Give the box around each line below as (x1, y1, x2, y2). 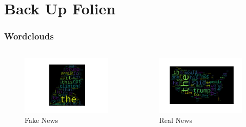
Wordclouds (4, 30, 54, 43)
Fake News (25, 114, 58, 125)
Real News (159, 114, 192, 125)
